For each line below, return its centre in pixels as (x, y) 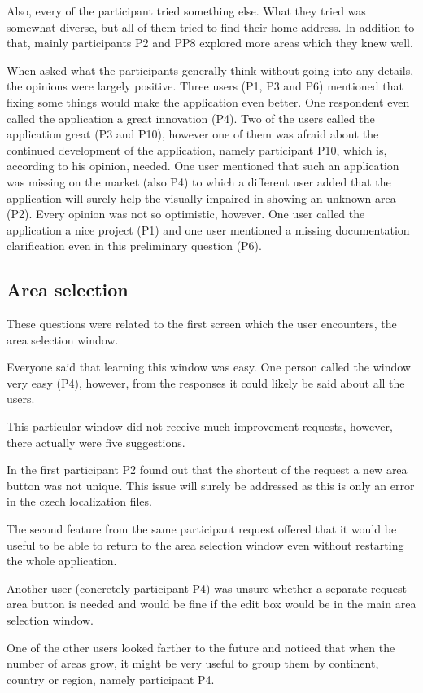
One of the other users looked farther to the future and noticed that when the (201, 647)
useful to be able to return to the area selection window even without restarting (205, 544)
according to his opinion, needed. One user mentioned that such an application (203, 166)
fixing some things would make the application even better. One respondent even (208, 101)
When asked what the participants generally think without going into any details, (210, 70)
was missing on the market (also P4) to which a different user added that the (199, 181)
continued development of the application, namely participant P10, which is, (197, 149)
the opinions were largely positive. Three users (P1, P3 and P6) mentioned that (205, 86)
